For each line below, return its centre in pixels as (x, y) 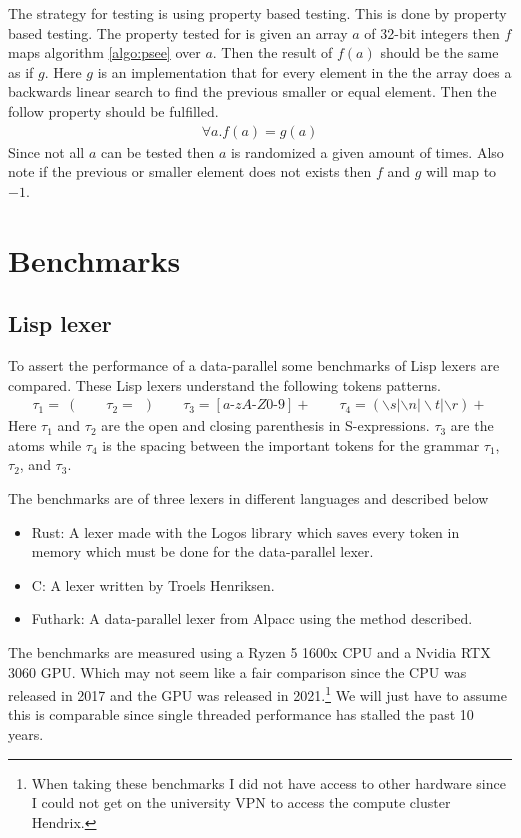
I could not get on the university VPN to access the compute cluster (241, 802)
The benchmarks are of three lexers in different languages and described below (248, 497)
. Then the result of (272, 52)
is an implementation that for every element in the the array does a (304, 71)
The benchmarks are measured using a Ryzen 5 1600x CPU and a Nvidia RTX (249, 651)
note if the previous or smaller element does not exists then (190, 171)
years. (26, 733)
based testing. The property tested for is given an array (178, 32)
